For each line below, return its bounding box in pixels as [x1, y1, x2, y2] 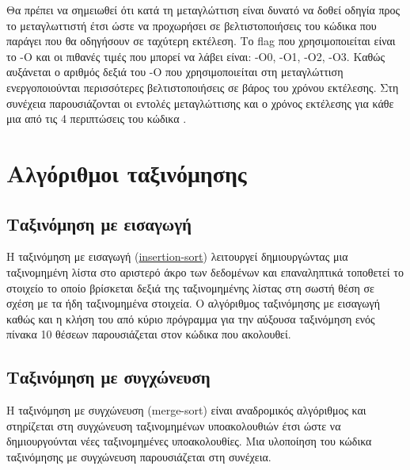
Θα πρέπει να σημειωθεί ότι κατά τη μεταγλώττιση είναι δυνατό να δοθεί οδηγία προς [6, 2, 401, 17]
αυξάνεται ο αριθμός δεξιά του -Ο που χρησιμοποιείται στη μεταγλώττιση [6, 63, 344, 80]
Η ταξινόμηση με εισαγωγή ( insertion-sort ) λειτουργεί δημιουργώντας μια [6, 248, 348, 265]
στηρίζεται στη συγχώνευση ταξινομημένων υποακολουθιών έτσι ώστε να [6, 417, 341, 434]
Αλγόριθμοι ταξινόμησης [6, 156, 247, 189]
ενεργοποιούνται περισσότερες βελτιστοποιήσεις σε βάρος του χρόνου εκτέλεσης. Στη [6, 78, 399, 95]
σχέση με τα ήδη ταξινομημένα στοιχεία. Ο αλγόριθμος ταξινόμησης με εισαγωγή [6, 295, 380, 311]
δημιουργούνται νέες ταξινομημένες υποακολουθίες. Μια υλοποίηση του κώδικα [6, 433, 372, 449]
